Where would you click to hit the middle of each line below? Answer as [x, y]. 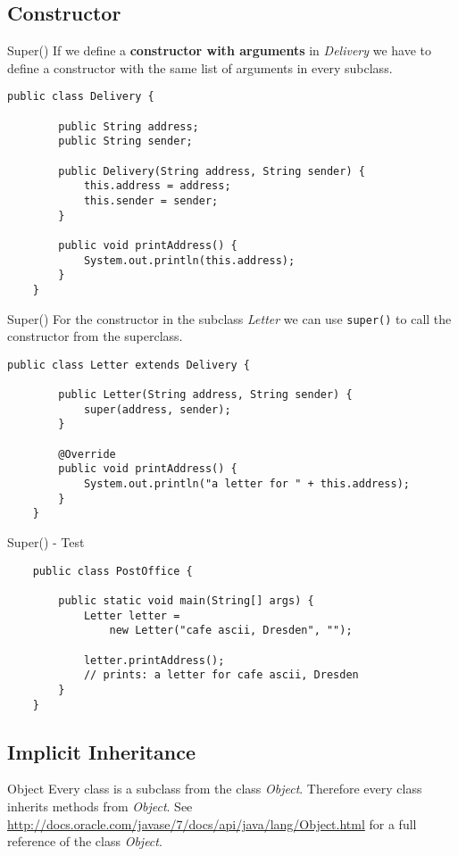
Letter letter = [132, 615]
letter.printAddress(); [154, 660]
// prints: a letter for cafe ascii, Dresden [221, 675]
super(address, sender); [157, 409]
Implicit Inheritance [102, 751]
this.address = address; [157, 186]
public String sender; [125, 141]
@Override [87, 454]
